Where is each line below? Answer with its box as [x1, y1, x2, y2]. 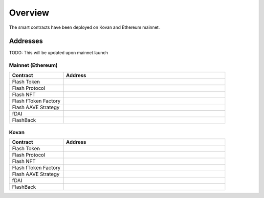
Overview [9, 7, 49, 18]
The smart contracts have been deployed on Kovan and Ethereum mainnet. [9, 24, 160, 30]
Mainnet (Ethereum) [9, 62, 58, 69]
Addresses [9, 37, 44, 45]
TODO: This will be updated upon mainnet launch [9, 50, 109, 56]
